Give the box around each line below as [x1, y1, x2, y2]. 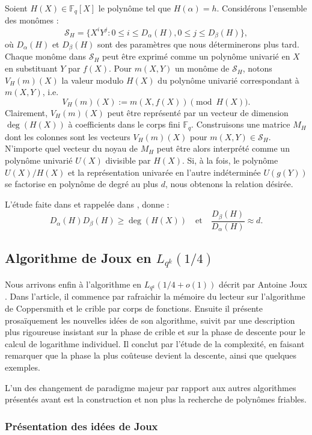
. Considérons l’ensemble [216, 2, 307, 14]
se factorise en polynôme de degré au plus [5, 177, 159, 190]
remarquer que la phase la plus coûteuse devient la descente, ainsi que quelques [5, 349, 297, 362]
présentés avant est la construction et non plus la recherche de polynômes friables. [5, 393, 307, 406]
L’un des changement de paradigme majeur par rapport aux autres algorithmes [5, 381, 296, 393]
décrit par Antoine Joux [219, 277, 308, 290]
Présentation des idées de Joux [5, 418, 158, 433]
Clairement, [5, 106, 48, 119]
